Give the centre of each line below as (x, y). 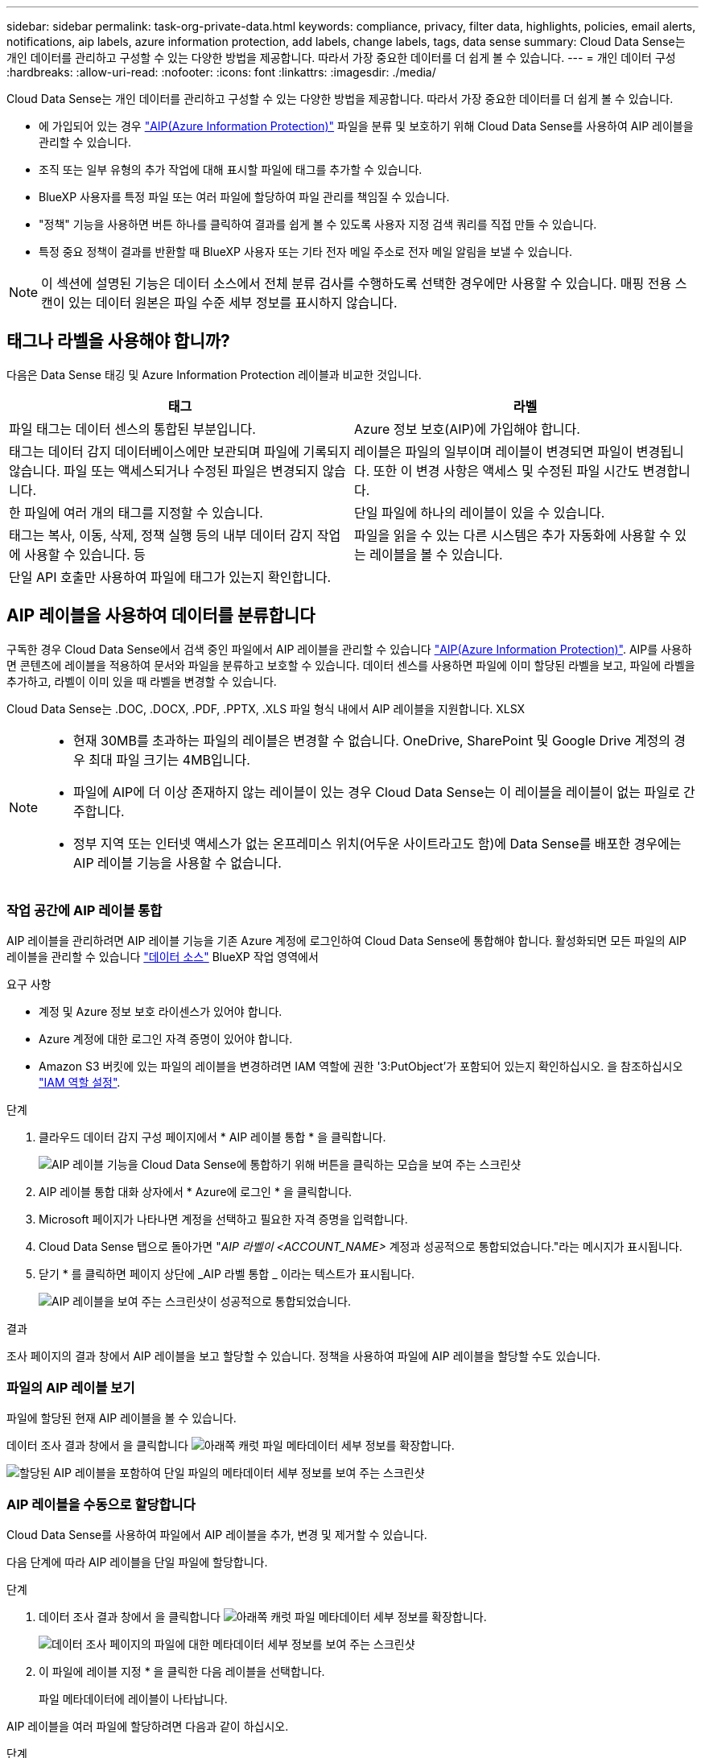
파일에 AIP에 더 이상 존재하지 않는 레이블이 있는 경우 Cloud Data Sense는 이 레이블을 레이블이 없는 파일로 (377, 792)
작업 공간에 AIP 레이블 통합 (85, 911)
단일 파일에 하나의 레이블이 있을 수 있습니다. (480, 512)
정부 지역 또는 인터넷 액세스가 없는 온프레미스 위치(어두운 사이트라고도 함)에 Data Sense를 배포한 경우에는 (377, 843)
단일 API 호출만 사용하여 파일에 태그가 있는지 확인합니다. (170, 577)
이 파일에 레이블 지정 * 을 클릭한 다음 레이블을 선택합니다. (182, 1671)
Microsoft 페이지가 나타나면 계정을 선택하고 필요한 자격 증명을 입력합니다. (223, 1219)
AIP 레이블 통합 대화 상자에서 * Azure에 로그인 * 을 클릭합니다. (196, 1192)
